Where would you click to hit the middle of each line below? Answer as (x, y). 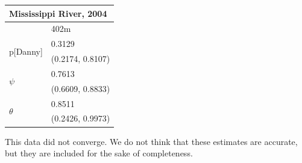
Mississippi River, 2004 (58, 13)
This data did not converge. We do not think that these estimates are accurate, (151, 141)
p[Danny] (26, 51)
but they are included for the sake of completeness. (99, 153)
